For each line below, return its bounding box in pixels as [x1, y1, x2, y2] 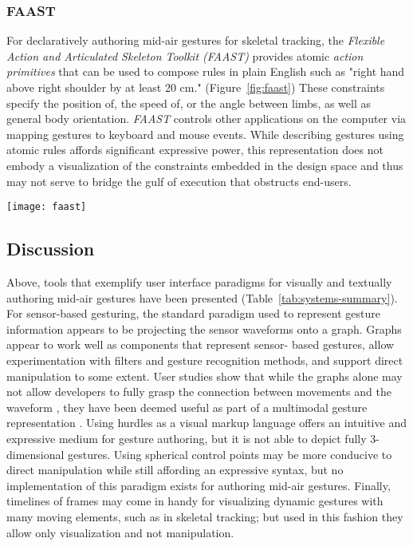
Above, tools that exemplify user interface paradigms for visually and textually [6, 274, 392, 291]
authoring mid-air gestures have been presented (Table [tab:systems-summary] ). [6, 289, 398, 306]
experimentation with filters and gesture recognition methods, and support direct [6, 351, 403, 368]
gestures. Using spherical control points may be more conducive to [68, 445, 392, 462]
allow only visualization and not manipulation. [6, 524, 234, 540]
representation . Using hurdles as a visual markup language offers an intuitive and [6, 414, 407, 431]
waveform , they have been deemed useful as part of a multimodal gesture [6, 398, 368, 415]
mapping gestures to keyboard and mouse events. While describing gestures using [6, 125, 404, 142]
